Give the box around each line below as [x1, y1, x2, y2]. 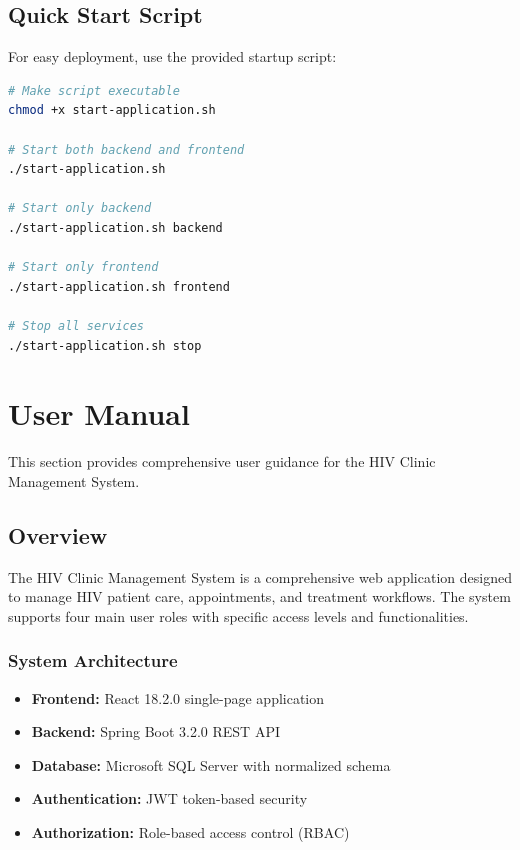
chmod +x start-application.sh [8, 103, 216, 118]
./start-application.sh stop [8, 338, 202, 353]
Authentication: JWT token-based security [31, 788, 308, 809]
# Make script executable [8, 83, 180, 98]
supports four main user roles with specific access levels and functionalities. [8, 605, 469, 626]
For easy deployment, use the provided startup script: [8, 46, 337, 67]
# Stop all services [8, 318, 145, 333]
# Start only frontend [8, 260, 159, 275]
